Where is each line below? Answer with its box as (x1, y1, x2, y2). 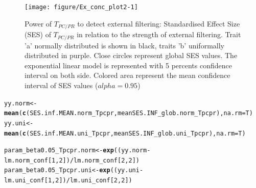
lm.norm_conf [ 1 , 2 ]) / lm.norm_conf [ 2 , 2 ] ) (4, 156, 140, 164)
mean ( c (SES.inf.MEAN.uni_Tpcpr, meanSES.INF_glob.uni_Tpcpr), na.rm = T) (4, 129, 246, 137)
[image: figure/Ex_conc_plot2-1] (25, 4, 138, 11)
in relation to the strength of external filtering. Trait (77, 29, 241, 40)
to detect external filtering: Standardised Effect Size (77, 18, 240, 29)
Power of (25, 18, 52, 29)
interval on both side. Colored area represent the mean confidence (25, 70, 230, 80)
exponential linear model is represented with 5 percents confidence (25, 60, 232, 70)
